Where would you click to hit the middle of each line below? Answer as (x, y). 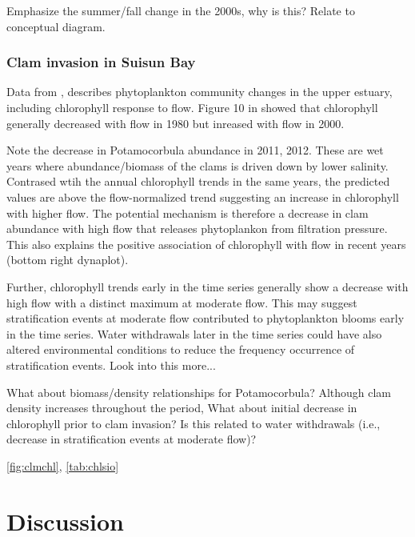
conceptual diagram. (56, 26)
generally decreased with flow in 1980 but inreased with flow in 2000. (176, 123)
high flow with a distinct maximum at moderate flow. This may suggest (182, 302)
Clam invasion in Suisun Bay (101, 62)
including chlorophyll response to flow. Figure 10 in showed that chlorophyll (192, 107)
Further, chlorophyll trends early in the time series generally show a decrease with (207, 286)
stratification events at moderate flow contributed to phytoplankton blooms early (206, 318)
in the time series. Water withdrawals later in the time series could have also (194, 333)
